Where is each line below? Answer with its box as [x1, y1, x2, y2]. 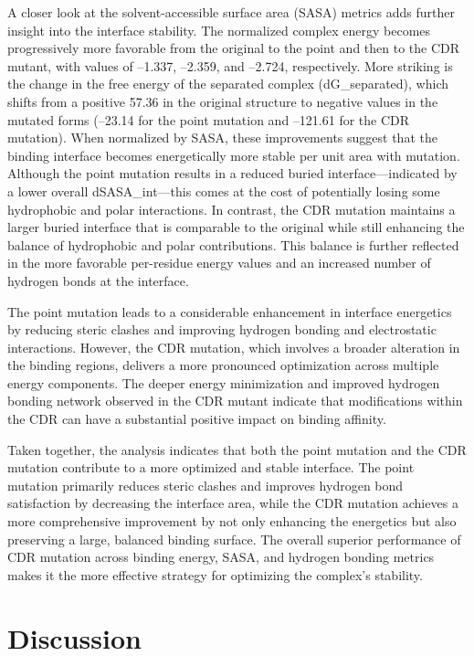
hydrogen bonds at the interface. [7, 270, 189, 290]
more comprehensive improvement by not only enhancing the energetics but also [7, 512, 457, 531]
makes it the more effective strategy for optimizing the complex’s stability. [7, 565, 423, 584]
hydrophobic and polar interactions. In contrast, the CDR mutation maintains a [7, 199, 456, 218]
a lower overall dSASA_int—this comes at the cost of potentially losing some [7, 181, 440, 200]
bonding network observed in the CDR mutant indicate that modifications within [7, 391, 463, 410]
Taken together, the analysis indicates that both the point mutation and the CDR [7, 439, 467, 459]
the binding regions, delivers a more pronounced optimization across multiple [7, 355, 439, 375]
